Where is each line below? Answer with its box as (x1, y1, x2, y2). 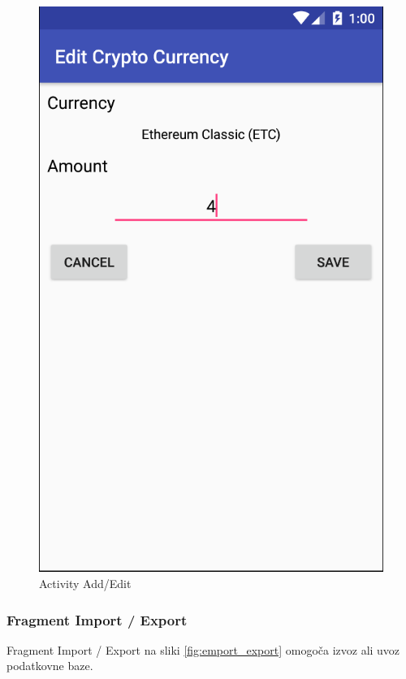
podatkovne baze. (6, 657, 93, 674)
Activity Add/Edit (39, 575, 132, 591)
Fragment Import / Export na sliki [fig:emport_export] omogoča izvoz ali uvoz (6, 641, 400, 658)
